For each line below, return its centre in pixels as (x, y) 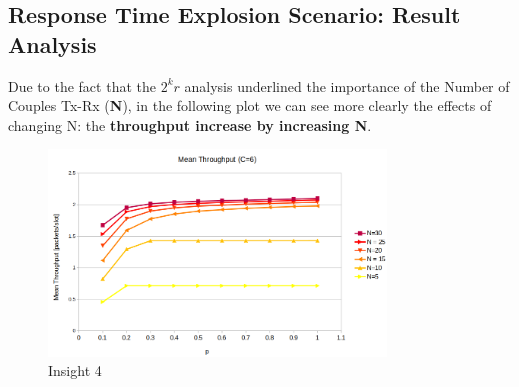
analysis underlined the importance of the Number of (347, 85)
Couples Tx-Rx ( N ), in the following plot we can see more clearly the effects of (250, 105)
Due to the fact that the (82, 85)
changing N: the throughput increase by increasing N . (190, 124)
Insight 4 (75, 370)
